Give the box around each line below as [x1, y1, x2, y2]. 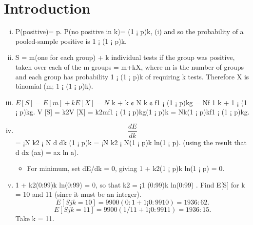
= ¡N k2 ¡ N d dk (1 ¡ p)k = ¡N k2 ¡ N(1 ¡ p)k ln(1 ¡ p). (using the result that [15, 137, 247, 147]
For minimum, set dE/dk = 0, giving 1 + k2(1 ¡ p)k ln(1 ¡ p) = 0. [27, 163, 225, 173]
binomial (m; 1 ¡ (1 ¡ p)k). [15, 81, 93, 91]
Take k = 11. [15, 213, 55, 223]
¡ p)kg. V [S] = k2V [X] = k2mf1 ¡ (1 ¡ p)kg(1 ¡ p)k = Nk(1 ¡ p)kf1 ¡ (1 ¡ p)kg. [15, 107, 250, 117]
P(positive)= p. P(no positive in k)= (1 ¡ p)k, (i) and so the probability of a [15, 26, 244, 37]
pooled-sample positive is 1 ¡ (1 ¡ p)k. [15, 36, 127, 46]
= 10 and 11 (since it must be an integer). [15, 189, 141, 199]
